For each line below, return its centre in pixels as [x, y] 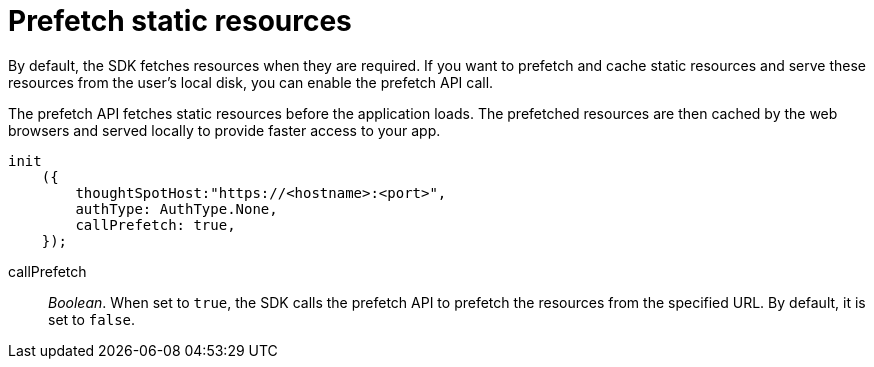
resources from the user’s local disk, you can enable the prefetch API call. [251, 82]
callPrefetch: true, [155, 224]
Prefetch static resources [180, 21]
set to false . [92, 319]
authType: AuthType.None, [176, 208]
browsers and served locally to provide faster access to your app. [224, 130]
